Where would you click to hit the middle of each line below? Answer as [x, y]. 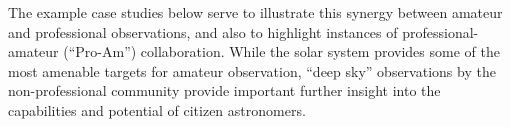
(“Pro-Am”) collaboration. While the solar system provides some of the [281, 51]
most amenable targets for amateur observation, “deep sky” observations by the [252, 70]
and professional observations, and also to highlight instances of [203, 31]
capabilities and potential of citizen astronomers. [157, 109]
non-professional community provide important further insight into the [224, 90]
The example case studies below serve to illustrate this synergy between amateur [255, 12]
